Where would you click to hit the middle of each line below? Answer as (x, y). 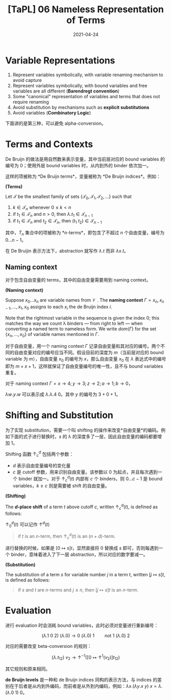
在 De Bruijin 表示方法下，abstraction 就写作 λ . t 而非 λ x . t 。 (67, 251)
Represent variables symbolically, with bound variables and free (80, 85)
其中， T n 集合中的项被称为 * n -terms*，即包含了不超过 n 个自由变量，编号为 (85, 233)
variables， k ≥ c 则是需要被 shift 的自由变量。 (61, 486)
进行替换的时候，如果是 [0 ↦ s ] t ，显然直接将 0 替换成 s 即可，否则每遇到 (82, 548)
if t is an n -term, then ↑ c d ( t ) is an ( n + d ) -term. (67, 536)
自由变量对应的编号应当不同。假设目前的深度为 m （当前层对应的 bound (89, 352)
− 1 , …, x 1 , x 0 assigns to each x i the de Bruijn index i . (59, 308)
